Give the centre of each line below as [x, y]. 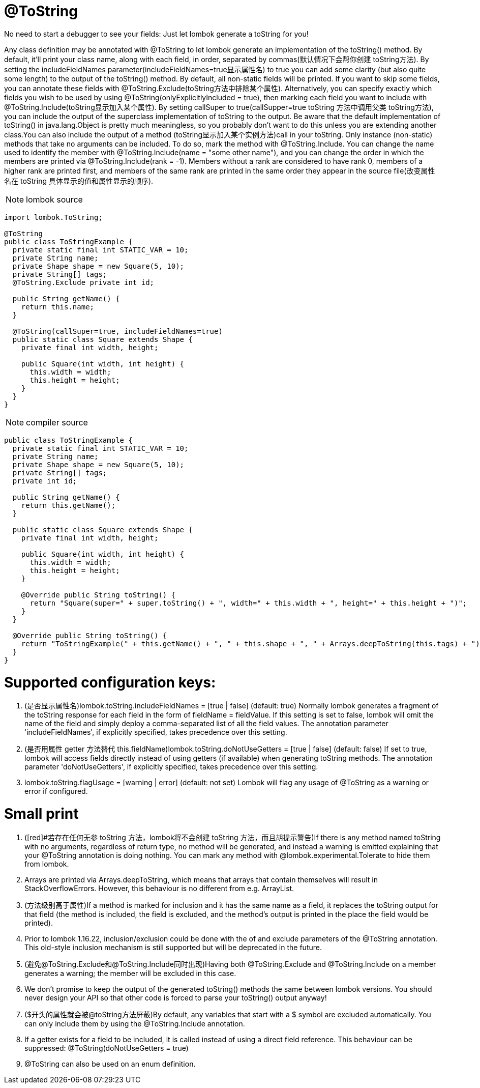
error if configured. [56, 791]
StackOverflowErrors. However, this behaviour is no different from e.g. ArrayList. [159, 888]
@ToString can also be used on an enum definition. [110, 1064]
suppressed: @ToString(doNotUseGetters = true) [107, 1048]
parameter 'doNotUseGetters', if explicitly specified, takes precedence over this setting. [171, 767]
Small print [41, 814]
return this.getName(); [68, 505]
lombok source [54, 199]
